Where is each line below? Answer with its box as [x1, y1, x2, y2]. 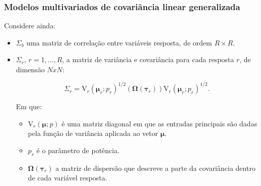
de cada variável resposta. [28, 172, 107, 183]
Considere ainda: [4, 20, 56, 31]
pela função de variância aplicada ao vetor [28, 128, 158, 138]
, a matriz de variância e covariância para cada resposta [62, 54, 234, 65]
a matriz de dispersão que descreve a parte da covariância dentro [55, 162, 255, 173]
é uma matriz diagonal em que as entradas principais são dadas [61, 118, 257, 128]
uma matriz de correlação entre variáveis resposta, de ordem [26, 37, 212, 48]
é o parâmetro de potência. [36, 145, 120, 155]
